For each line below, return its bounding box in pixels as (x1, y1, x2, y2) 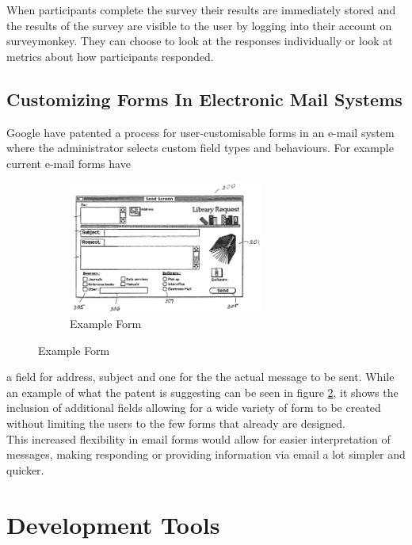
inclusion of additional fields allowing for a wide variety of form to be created (6, 399, 381, 416)
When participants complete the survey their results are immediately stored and (6, 2, 396, 17)
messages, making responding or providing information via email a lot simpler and (6, 446, 406, 463)
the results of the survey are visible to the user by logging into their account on (6, 17, 392, 33)
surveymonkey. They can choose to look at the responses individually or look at (6, 32, 393, 49)
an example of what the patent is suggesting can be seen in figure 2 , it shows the (6, 383, 399, 400)
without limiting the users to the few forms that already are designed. (6, 415, 345, 432)
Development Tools (6, 508, 220, 540)
